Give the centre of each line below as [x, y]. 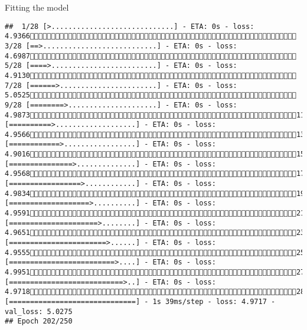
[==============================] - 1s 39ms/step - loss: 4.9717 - [140, 301]
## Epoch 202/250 [39, 321]
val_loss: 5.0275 [39, 311]
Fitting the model [37, 7]
